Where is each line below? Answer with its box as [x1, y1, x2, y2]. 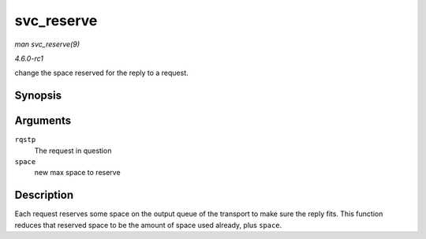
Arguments [14, 114, 72, 128]
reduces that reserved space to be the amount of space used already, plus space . [14, 220, 282, 230]
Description [14, 189, 74, 202]
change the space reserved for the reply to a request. [14, 68, 189, 78]
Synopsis [14, 89, 62, 103]
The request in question [34, 146, 112, 155]
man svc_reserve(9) [14, 39, 80, 49]
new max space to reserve [34, 168, 121, 177]
